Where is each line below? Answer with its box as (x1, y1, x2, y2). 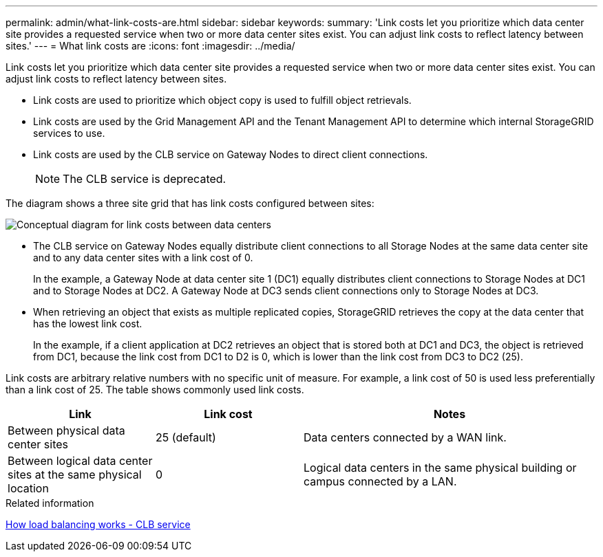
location (8, 481, 49, 495)
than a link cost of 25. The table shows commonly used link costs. (6, 384, 304, 395)
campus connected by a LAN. (304, 474, 457, 488)
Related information (6, 497, 94, 509)
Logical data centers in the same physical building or (304, 461, 577, 474)
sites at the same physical (8, 468, 142, 481)
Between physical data (8, 424, 125, 437)
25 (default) (156, 430, 216, 444)
